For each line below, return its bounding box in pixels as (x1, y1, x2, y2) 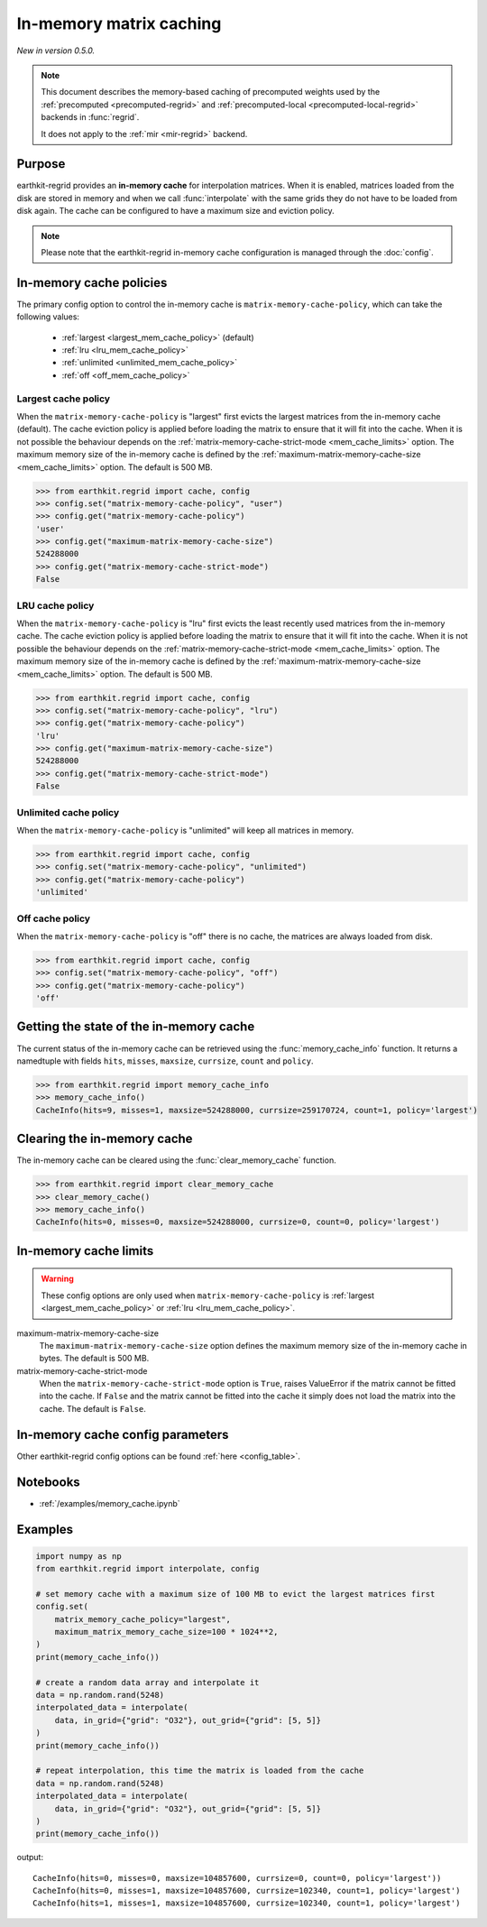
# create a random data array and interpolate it (35, 1677, 260, 1687)
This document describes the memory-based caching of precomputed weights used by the (41, 87, 381, 97)
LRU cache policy (16, 599, 95, 612)
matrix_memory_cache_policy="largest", (54, 1614, 232, 1624)
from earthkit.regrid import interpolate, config (35, 1563, 260, 1574)
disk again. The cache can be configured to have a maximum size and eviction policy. (16, 206, 335, 217)
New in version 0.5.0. (16, 45, 96, 56)
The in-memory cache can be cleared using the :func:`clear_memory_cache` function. (16, 1155, 337, 1166)
